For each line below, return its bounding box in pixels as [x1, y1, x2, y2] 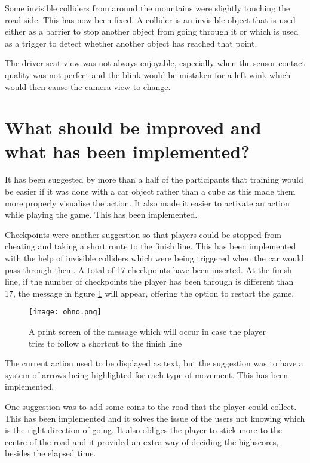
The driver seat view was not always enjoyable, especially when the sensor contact [5, 57, 305, 69]
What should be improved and [5, 115, 262, 140]
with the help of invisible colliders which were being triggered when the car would [5, 252, 304, 264]
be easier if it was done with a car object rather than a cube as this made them [5, 185, 296, 197]
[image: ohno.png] [29, 308, 102, 317]
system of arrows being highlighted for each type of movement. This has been [5, 368, 288, 381]
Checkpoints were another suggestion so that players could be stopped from [5, 228, 281, 240]
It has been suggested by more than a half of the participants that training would [5, 173, 303, 186]
